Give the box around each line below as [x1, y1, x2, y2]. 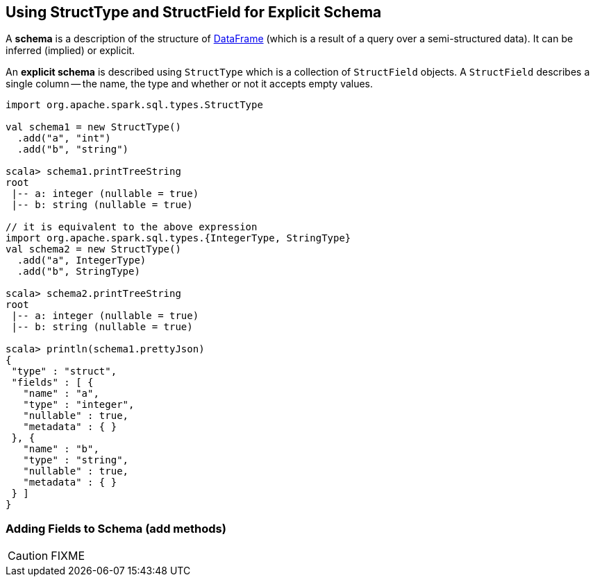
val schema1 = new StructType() [6, 121, 181, 133]
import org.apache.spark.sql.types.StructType [6, 99, 263, 111]
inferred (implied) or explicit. [6, 44, 135, 57]
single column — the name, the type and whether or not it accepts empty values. [6, 78, 374, 90]
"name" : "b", [23, 443, 99, 455]
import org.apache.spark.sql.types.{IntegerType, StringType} [6, 232, 351, 244]
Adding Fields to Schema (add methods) [6, 521, 226, 536]
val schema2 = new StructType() [6, 243, 181, 255]
